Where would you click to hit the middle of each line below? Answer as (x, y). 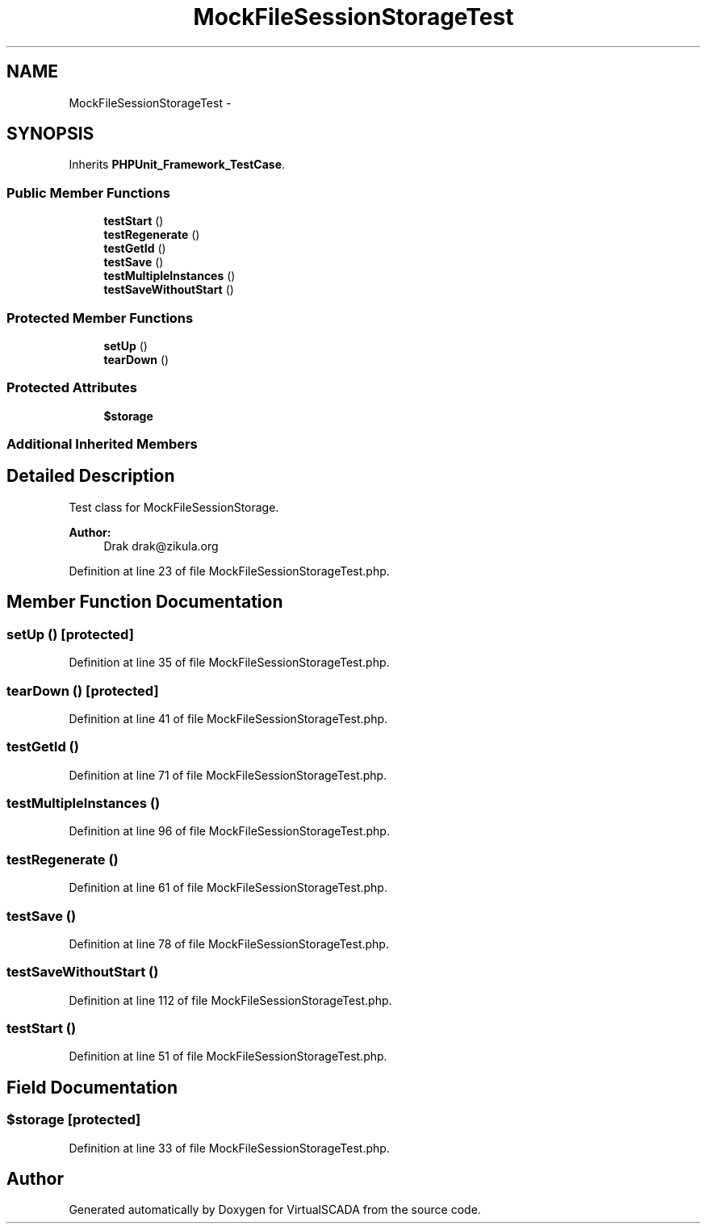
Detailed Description (91, 476)
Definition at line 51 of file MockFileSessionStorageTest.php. (228, 1056)
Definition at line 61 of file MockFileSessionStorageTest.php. (228, 888)
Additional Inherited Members (102, 444)
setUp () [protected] (70, 634)
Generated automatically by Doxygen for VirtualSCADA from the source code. (275, 1210)
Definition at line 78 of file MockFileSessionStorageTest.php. (229, 943)
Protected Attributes (72, 388)
